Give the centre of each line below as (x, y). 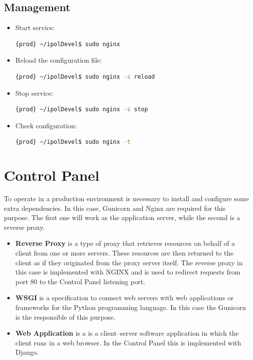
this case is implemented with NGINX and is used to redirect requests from (128, 272)
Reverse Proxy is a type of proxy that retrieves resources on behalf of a (125, 243)
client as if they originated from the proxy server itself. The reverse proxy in (129, 262)
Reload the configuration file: (59, 60)
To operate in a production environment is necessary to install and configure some (126, 198)
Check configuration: (46, 125)
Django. (27, 352)
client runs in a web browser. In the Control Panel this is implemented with (128, 342)
